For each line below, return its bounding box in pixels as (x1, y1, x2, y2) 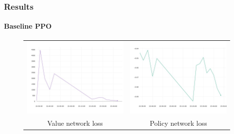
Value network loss (47, 117, 103, 128)
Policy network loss (150, 117, 207, 128)
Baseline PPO (4, 21, 52, 31)
